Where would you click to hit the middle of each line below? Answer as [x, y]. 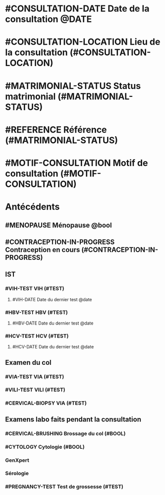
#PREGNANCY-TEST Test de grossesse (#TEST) [64, 487]
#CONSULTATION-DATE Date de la [77, 9]
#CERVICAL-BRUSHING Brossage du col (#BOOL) [65, 433]
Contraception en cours [43, 250]
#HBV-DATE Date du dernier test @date [53, 323]
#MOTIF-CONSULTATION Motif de [77, 163]
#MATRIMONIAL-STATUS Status [73, 86]
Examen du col [28, 363]
